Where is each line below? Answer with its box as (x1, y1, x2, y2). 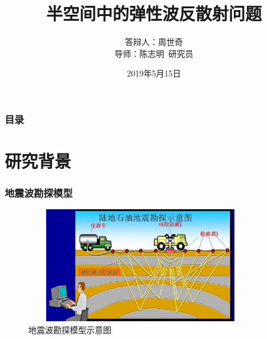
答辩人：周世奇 (125, 36, 183, 48)
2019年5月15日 (127, 67, 181, 79)
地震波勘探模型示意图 (28, 323, 111, 335)
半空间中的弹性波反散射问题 (46, 1, 262, 25)
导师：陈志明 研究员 (114, 47, 194, 59)
